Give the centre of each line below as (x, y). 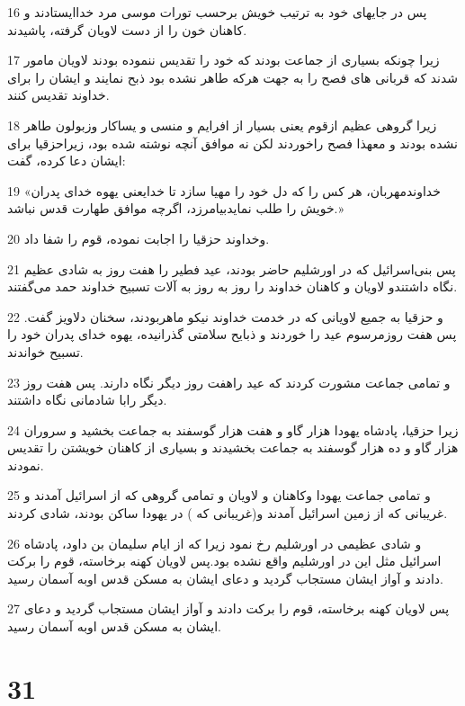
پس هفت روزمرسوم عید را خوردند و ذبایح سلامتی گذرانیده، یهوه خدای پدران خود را (232, 334)
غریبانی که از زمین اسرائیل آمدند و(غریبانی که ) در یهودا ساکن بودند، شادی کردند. (228, 513)
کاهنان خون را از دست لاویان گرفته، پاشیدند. (127, 29)
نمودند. (26, 465)
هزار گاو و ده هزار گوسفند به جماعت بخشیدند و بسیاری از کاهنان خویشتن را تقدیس (233, 447)
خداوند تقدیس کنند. (58, 95)
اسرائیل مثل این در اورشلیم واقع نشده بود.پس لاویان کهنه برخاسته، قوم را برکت (224, 561)
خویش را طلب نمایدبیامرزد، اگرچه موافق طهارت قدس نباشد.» (176, 208)
